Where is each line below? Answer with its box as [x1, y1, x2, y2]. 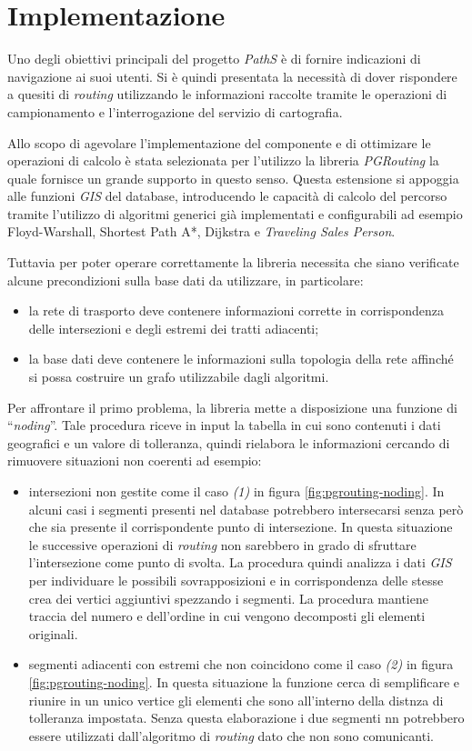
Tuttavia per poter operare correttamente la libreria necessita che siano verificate [7, 253, 459, 272]
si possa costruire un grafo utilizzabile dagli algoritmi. [28, 367, 329, 386]
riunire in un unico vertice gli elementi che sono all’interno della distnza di [28, 690, 444, 709]
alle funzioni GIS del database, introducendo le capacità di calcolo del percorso [7, 186, 447, 205]
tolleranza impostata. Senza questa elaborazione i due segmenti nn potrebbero [28, 708, 465, 727]
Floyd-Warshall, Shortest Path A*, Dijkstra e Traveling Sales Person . [7, 222, 396, 241]
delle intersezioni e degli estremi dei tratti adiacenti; [28, 318, 319, 337]
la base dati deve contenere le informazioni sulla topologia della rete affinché [28, 349, 454, 368]
